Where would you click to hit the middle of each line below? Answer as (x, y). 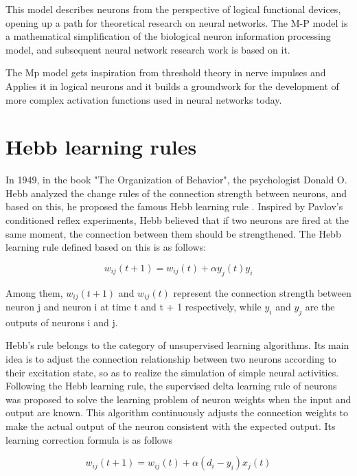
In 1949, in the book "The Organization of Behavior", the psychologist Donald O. (176, 180)
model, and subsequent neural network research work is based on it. (148, 49)
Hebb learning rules (101, 147)
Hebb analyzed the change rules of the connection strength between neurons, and (176, 193)
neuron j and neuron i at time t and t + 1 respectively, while (134, 307)
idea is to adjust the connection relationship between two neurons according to (171, 359)
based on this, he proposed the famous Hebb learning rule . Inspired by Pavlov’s (174, 206)
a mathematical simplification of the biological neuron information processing (168, 36)
